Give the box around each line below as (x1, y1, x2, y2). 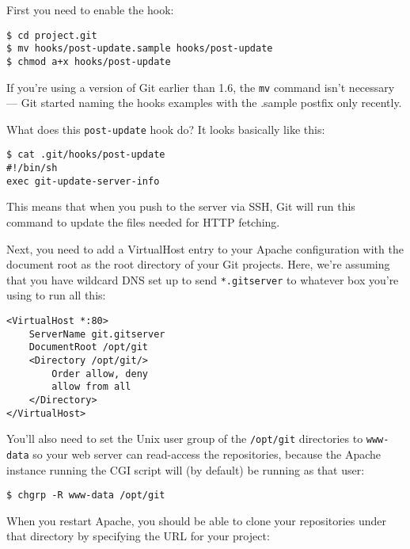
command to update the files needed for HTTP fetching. (6, 214, 280, 231)
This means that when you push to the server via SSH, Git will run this (6, 198, 355, 215)
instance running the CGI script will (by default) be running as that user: (6, 461, 365, 478)
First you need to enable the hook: (6, 2, 174, 17)
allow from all (51, 381, 131, 393)
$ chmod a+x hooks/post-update (6, 55, 171, 67)
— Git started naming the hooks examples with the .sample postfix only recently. (6, 94, 402, 111)
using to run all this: (6, 287, 106, 303)
